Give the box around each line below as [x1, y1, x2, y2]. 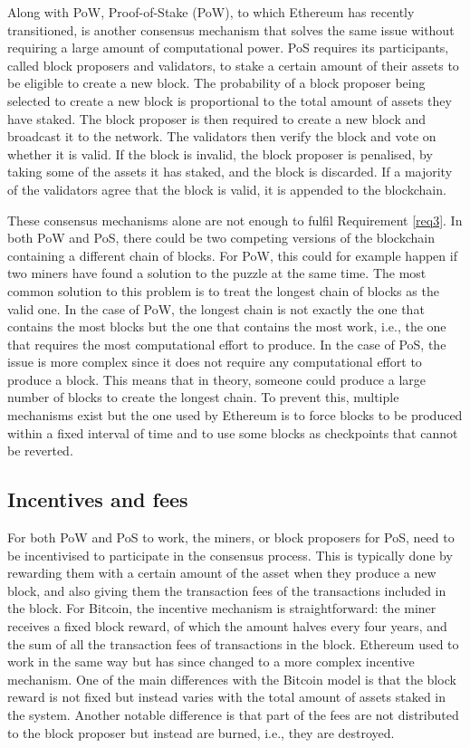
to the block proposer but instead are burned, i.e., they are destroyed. [7, 723, 395, 742]
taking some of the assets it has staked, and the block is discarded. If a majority [7, 162, 453, 181]
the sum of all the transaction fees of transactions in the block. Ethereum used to [7, 634, 459, 653]
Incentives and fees [7, 485, 188, 513]
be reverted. [7, 441, 73, 460]
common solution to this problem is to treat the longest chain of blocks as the [7, 281, 439, 300]
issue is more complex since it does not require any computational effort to [7, 352, 422, 371]
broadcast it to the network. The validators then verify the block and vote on [7, 127, 436, 146]
